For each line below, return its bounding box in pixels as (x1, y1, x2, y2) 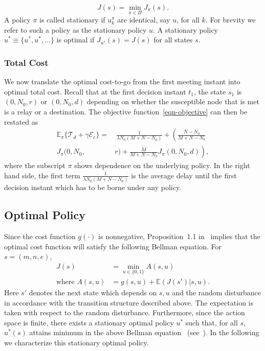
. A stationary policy (153, 24, 218, 35)
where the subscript (4, 160, 66, 171)
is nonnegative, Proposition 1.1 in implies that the (98, 230, 260, 241)
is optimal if (56, 34, 95, 45)
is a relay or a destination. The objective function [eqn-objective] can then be (4, 106, 248, 116)
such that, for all (185, 317, 238, 327)
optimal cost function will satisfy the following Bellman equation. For (4, 241, 222, 251)
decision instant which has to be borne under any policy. (4, 182, 182, 193)
